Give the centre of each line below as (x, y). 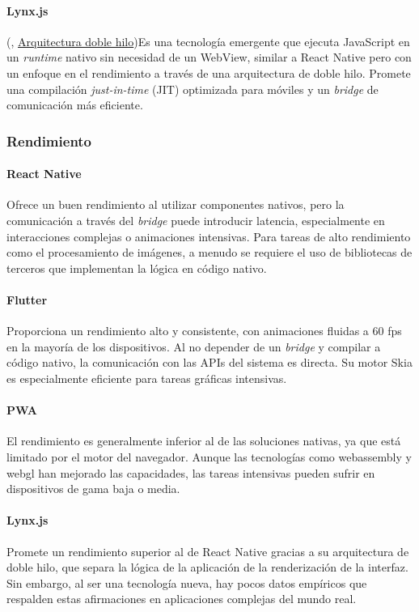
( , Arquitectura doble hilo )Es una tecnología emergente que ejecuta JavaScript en (208, 41)
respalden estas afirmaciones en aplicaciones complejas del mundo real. (182, 599)
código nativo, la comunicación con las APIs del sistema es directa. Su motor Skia (209, 362)
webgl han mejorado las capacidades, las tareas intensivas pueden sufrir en (191, 472)
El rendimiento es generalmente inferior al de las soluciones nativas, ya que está (204, 441)
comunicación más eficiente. (75, 105)
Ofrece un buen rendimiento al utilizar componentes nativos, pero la (176, 204)
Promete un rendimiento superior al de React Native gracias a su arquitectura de (208, 551)
